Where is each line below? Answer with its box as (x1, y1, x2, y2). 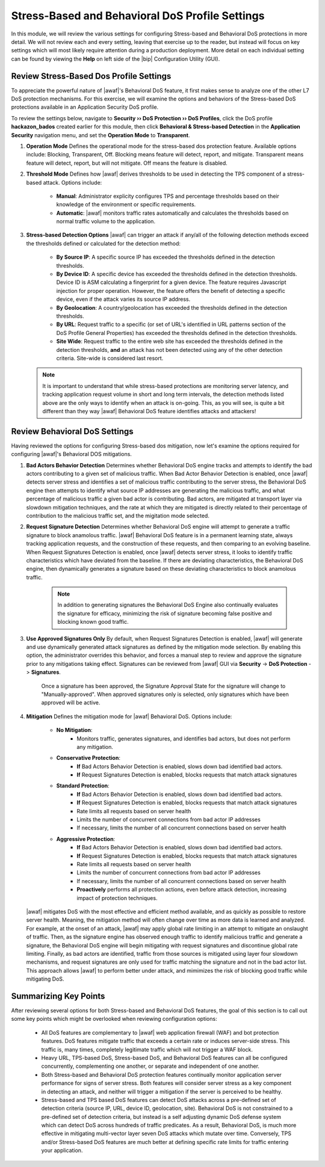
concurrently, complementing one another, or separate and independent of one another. (41, 1062, 260, 1070)
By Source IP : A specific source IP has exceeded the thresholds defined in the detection (56, 253, 275, 261)
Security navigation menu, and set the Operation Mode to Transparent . (11, 131, 190, 138)
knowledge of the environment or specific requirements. (56, 201, 196, 208)
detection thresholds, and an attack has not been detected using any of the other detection (56, 346, 283, 353)
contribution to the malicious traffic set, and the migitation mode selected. (26, 512, 210, 519)
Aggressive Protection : (56, 835, 116, 842)
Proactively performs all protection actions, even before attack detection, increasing (76, 886, 287, 893)
